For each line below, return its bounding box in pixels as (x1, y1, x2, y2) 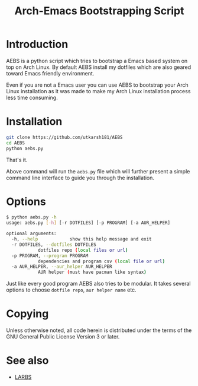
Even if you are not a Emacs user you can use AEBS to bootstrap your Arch (6, 81, 189, 88)
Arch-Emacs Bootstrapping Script (14, 4, 184, 18)
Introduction (6, 37, 69, 51)
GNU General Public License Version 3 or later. (6, 333, 120, 340)
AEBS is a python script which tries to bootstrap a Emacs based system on (6, 57, 188, 64)
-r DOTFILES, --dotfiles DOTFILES (11, 242, 96, 248)
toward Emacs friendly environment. (6, 69, 95, 77)
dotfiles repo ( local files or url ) (37, 247, 128, 253)
